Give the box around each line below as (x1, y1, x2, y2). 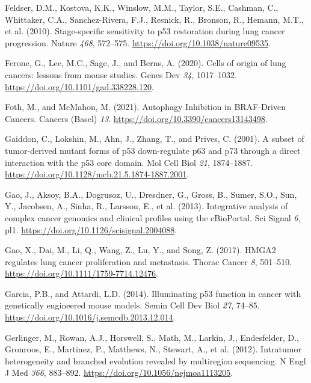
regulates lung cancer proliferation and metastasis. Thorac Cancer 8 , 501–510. (5, 255, 292, 268)
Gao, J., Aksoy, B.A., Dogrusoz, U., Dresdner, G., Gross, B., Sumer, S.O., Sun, (5, 188, 297, 200)
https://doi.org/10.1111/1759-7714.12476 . (5, 267, 158, 280)
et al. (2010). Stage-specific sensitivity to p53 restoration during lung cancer (5, 25, 285, 37)
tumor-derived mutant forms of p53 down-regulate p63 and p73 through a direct (5, 144, 301, 156)
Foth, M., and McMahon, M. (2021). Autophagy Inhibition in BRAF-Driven (5, 100, 286, 113)
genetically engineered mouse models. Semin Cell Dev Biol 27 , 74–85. (5, 299, 260, 311)
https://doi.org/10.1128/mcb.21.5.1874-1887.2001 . (5, 168, 189, 180)
